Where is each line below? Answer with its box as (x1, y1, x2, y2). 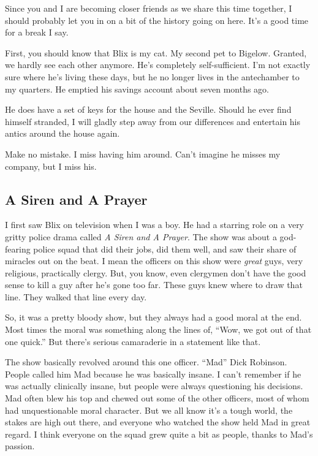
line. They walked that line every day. (5, 290, 147, 303)
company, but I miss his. (5, 159, 97, 172)
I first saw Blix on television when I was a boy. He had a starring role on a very (5, 218, 305, 231)
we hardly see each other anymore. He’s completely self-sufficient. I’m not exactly (5, 58, 311, 71)
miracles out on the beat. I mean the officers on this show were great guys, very (5, 254, 303, 267)
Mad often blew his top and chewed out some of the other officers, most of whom (5, 392, 309, 405)
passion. (5, 439, 35, 452)
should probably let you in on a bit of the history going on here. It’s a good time (5, 13, 309, 26)
